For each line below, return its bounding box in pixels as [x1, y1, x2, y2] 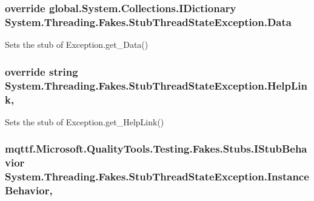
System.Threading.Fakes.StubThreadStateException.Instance [5, 169, 309, 184]
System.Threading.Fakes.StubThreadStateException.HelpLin [5, 77, 307, 93]
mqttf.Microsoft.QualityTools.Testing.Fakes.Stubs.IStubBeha [5, 141, 307, 156]
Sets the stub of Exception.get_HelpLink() [5, 115, 164, 128]
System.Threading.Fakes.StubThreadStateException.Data [5, 14, 292, 29]
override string [5, 64, 78, 79]
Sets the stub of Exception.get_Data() [5, 38, 149, 51]
